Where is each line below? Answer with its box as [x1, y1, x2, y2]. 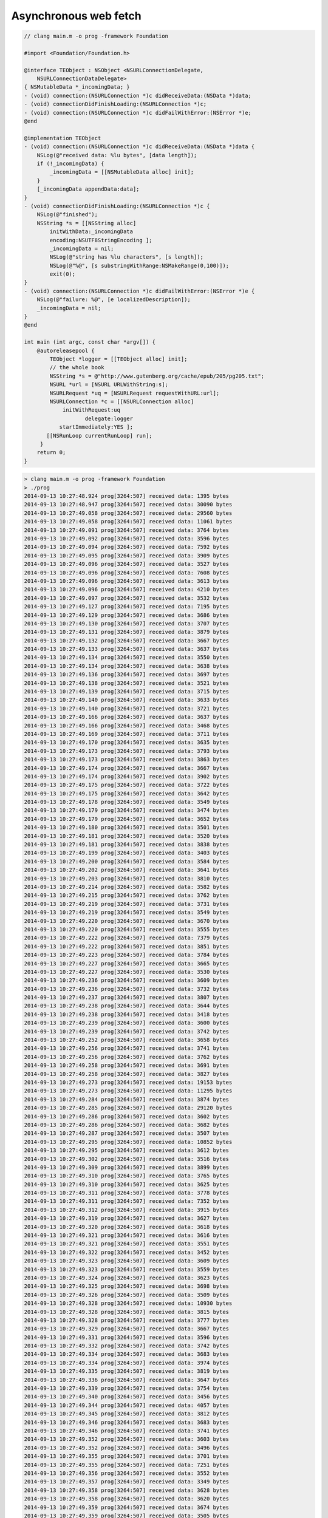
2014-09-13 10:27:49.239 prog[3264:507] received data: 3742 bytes [24, 1028, 230, 1035]
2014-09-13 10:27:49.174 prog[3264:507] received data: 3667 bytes [24, 764, 230, 771]
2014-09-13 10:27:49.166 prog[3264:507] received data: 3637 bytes [24, 713, 230, 721]
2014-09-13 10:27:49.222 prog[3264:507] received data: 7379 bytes [24, 934, 230, 941]
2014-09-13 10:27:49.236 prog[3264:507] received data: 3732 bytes [24, 985, 230, 992]
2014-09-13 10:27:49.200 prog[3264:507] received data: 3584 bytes [24, 858, 230, 865]
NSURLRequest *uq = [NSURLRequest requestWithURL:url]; [49, 389, 220, 397]
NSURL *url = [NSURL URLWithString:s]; [49, 381, 168, 388]
